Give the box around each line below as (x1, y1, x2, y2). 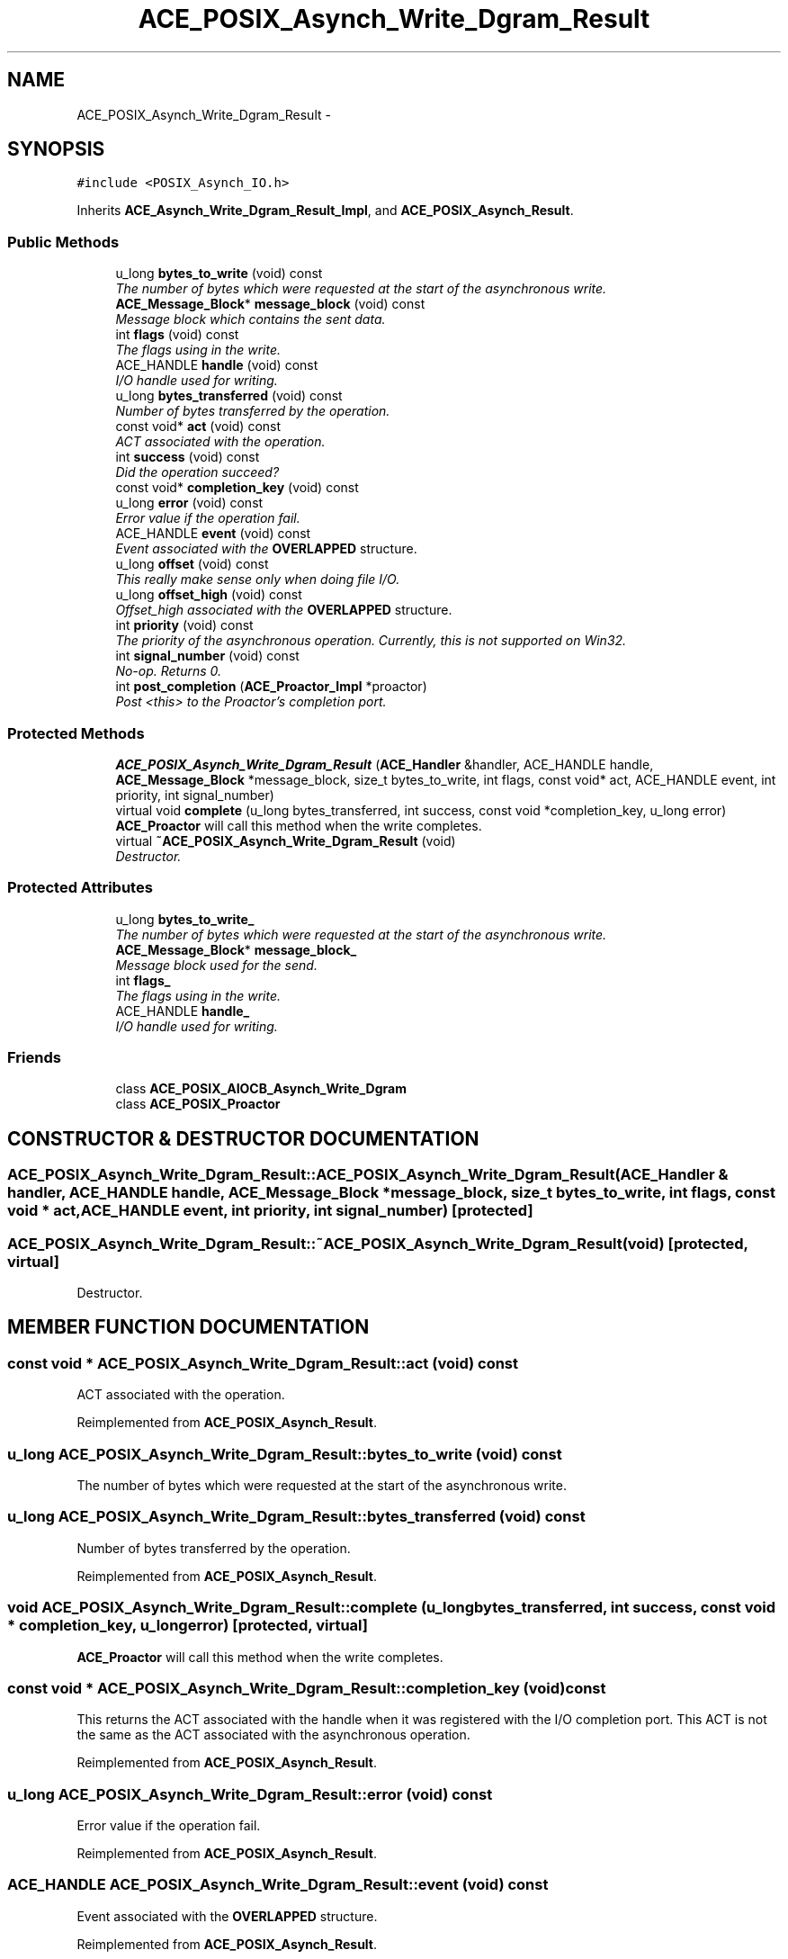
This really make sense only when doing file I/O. (115, 571, 400, 588)
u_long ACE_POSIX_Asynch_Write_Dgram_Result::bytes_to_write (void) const (7, 1444, 562, 1463)
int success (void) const (115, 449, 260, 465)
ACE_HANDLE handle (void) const (115, 357, 318, 373)
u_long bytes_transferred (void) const (115, 388, 343, 404)
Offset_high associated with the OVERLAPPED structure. (115, 602, 452, 618)
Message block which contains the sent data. (115, 311, 386, 328)
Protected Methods (7, 723, 145, 742)
